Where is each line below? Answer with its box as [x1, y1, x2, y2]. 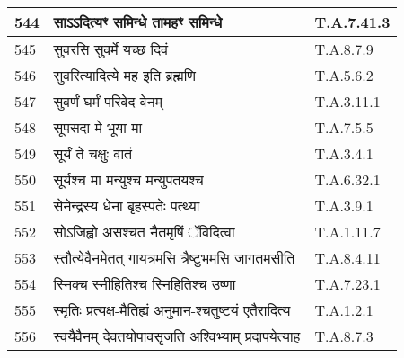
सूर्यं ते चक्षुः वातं [53, 143, 133, 164]
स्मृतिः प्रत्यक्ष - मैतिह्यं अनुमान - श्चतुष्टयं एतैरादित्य [53, 300, 291, 320]
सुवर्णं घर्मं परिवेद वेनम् [53, 91, 162, 112]
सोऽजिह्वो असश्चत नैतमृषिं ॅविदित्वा [53, 221, 235, 242]
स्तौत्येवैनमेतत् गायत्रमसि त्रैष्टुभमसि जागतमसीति [53, 247, 295, 268]
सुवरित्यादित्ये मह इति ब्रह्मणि [53, 65, 196, 85]
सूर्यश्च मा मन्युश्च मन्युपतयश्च [53, 169, 204, 190]
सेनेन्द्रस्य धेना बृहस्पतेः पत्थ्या [53, 195, 200, 216]
